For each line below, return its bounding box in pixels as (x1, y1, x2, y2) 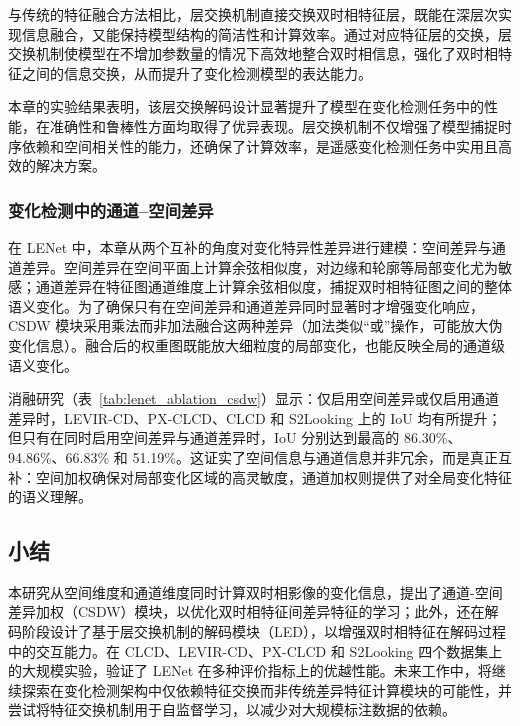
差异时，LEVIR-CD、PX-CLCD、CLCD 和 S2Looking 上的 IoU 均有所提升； (8, 407, 502, 428)
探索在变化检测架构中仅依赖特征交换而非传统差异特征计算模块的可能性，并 (21, 679, 512, 700)
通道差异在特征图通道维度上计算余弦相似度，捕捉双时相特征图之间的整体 (35, 276, 512, 297)
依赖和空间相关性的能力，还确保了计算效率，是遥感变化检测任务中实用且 (21, 135, 498, 156)
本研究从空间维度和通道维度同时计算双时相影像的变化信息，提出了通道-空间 (8, 581, 503, 602)
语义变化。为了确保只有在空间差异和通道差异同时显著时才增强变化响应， (8, 295, 484, 316)
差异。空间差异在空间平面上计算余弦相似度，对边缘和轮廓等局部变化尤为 (21, 256, 498, 277)
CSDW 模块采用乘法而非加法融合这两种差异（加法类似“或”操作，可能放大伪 (8, 315, 503, 336)
